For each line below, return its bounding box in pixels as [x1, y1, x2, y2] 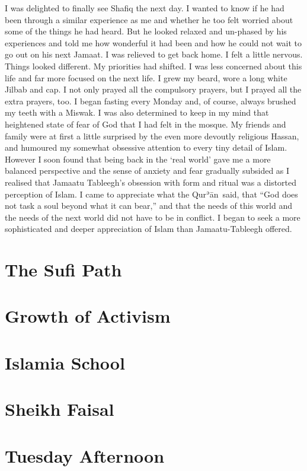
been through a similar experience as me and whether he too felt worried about [5, 13, 293, 26]
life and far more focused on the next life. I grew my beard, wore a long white [5, 71, 287, 84]
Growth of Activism [5, 304, 171, 328]
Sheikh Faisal [5, 397, 114, 421]
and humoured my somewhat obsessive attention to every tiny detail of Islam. [5, 141, 287, 154]
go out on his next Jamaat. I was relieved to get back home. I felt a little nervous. [5, 48, 303, 61]
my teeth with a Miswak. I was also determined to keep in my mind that [5, 106, 269, 119]
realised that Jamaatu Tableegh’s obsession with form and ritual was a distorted [5, 176, 297, 188]
